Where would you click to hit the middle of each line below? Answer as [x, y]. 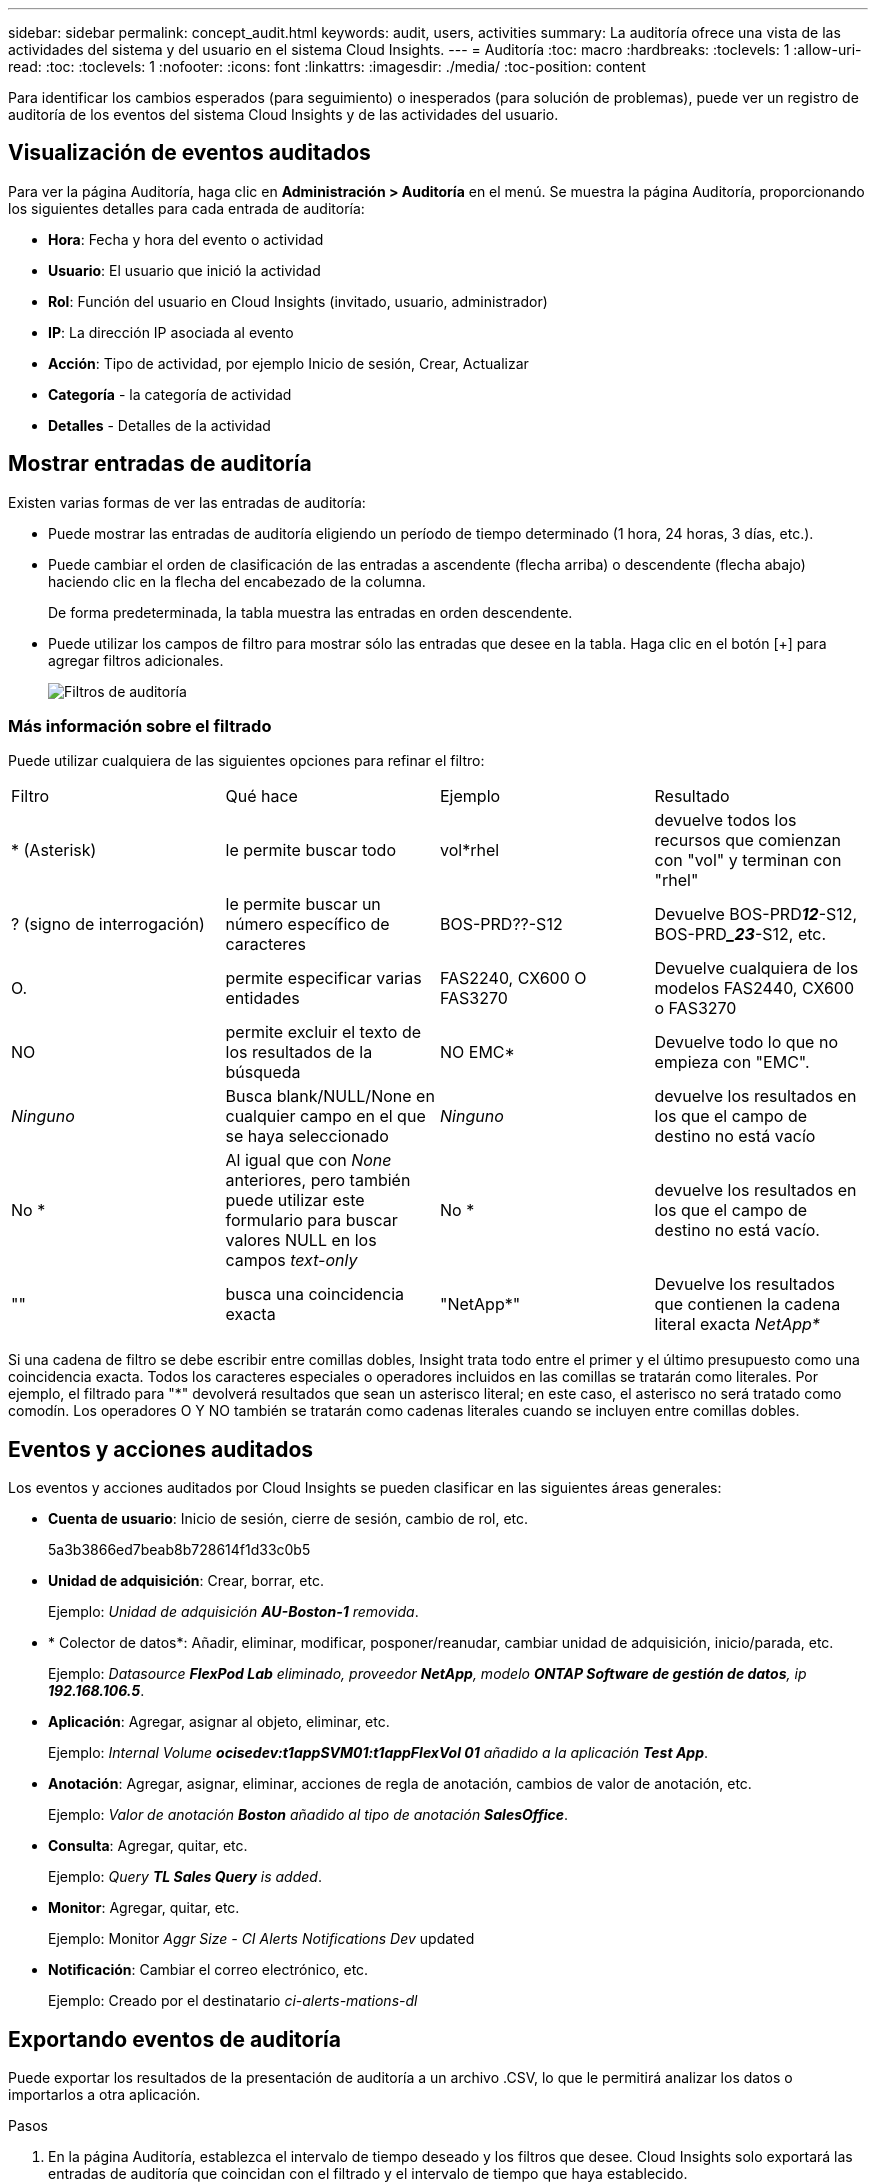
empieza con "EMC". [732, 1062]
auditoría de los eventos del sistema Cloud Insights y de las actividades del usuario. [283, 114]
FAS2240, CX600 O [513, 978]
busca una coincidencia [315, 1294]
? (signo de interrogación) [108, 924]
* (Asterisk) [54, 850]
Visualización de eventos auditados [189, 153]
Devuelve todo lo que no [746, 1042]
